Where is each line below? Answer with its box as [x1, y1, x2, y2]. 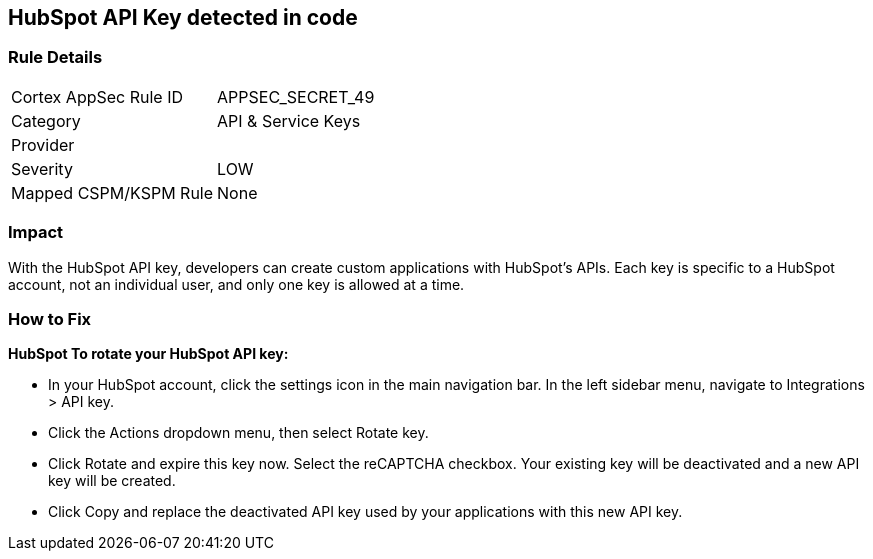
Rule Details [8, 47, 103, 68]
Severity [11, 158, 73, 179]
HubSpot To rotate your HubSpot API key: [8, 345, 289, 363]
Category [11, 110, 81, 131]
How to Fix [8, 308, 92, 329]
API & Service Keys [217, 110, 361, 131]
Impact [8, 222, 64, 243]
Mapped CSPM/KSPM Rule [11, 182, 214, 203]
